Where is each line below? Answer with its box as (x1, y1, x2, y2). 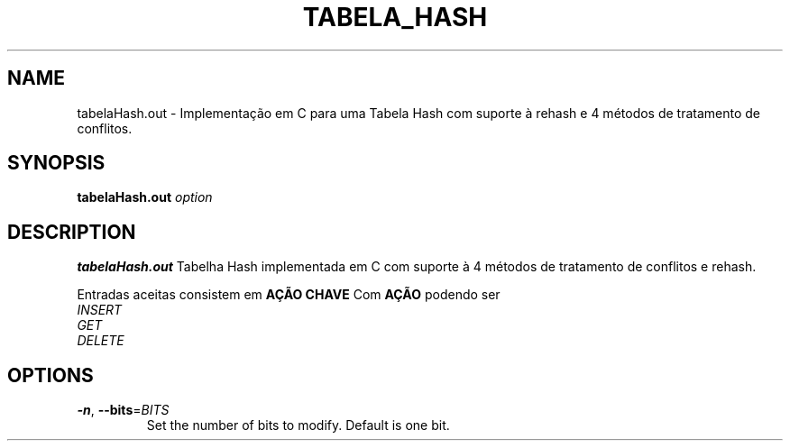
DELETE (77, 333, 124, 349)
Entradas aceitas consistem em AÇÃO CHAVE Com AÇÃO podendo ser (77, 287, 501, 303)
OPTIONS (7, 363, 94, 387)
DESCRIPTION (7, 220, 136, 243)
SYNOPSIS (7, 151, 106, 175)
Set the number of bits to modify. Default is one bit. (146, 417, 450, 434)
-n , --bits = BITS (77, 402, 170, 418)
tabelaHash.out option (77, 189, 213, 206)
